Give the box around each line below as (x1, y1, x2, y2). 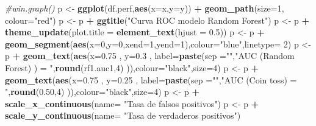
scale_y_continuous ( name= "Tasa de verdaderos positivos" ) (5, 109, 241, 122)
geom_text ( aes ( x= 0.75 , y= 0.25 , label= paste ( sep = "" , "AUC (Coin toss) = (5, 73, 297, 86)
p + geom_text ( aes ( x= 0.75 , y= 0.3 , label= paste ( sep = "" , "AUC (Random (5, 49, 295, 62)
